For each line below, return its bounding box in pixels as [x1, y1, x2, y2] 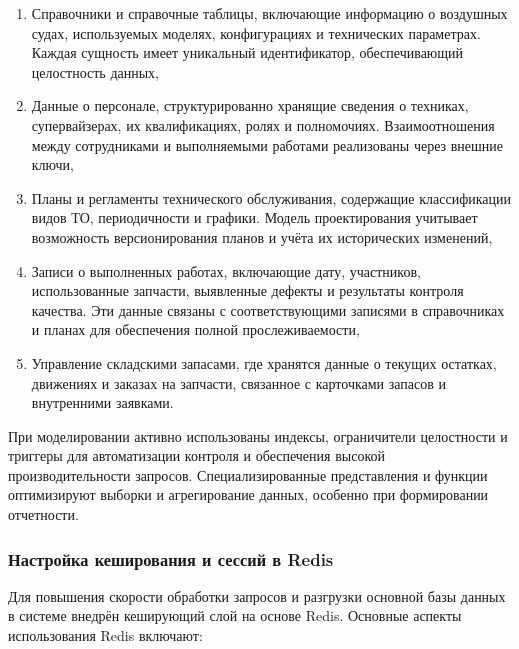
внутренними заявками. [31, 392, 174, 413]
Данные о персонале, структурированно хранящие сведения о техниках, [31, 95, 469, 116]
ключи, [31, 154, 74, 175]
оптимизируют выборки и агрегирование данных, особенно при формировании [8, 484, 489, 505]
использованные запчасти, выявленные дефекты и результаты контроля [31, 280, 464, 301]
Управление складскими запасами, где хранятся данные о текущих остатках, [31, 352, 497, 373]
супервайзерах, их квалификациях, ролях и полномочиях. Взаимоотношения [31, 114, 495, 135]
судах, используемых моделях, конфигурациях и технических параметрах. [31, 22, 481, 43]
